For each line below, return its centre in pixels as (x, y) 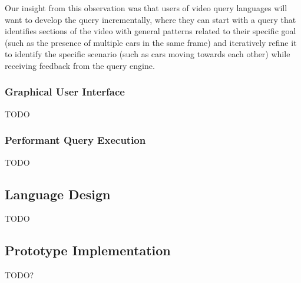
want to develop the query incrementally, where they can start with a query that (150, 19)
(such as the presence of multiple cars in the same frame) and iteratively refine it (151, 42)
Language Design (58, 194)
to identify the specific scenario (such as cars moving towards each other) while (148, 54)
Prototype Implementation (88, 250)
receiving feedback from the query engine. (80, 65)
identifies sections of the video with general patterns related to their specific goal (150, 31)
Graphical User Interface (65, 92)
